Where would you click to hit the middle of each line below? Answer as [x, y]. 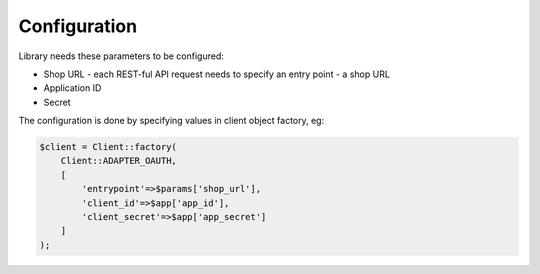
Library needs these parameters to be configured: [121, 56]
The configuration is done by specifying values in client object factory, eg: [171, 121]
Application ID [72, 88]
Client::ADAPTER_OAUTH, [118, 161]
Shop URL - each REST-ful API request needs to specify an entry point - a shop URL [216, 74]
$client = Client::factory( [108, 147]
